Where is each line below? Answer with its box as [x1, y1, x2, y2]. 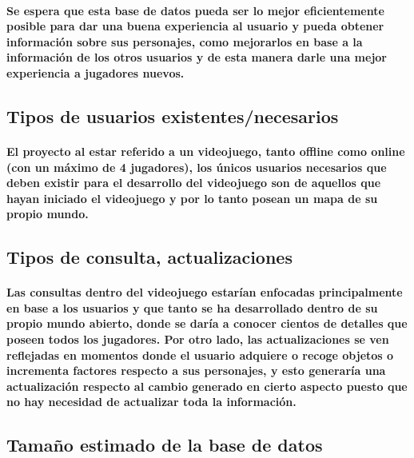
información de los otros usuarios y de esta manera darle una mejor [6, 49, 387, 66]
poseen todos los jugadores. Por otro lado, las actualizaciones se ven [6, 331, 389, 348]
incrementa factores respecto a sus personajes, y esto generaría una [6, 362, 386, 379]
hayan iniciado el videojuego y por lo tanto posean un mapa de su [6, 189, 378, 206]
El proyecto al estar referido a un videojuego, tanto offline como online [6, 142, 405, 159]
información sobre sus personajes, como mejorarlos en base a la [6, 33, 363, 50]
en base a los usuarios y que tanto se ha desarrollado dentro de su [6, 299, 378, 316]
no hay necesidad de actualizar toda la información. [6, 393, 297, 410]
